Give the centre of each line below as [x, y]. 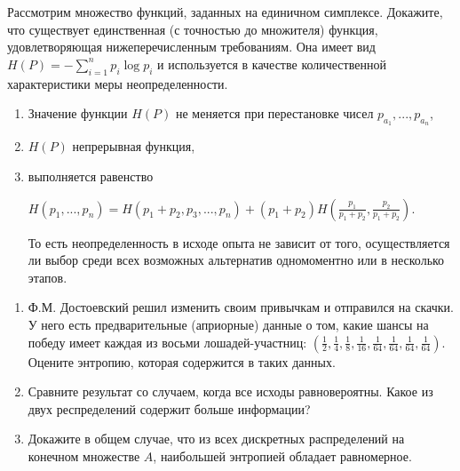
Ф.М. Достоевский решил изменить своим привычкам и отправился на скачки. [241, 307]
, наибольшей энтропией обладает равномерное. [282, 455]
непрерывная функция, [134, 146]
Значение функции [78, 113]
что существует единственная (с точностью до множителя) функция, [193, 29]
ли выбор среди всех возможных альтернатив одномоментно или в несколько [236, 260]
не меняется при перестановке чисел [275, 113]
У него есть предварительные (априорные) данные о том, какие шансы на [228, 324]
